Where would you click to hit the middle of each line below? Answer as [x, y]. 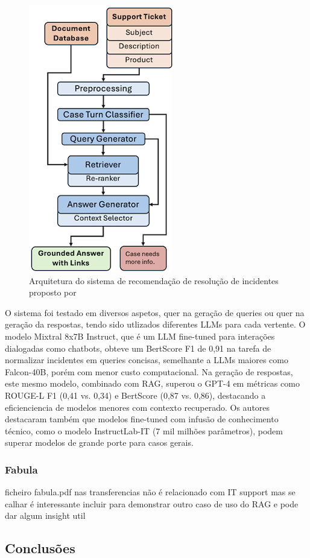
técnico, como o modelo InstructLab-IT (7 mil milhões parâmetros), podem [144, 430]
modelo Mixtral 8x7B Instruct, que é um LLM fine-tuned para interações [140, 336]
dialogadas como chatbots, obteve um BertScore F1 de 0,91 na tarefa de [138, 348]
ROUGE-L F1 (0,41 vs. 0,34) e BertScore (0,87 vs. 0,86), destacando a [135, 395]
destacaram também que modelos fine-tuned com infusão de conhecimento [142, 419]
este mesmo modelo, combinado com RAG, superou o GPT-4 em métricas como [152, 383]
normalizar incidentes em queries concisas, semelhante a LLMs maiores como [147, 360]
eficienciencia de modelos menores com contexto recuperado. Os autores [138, 407]
